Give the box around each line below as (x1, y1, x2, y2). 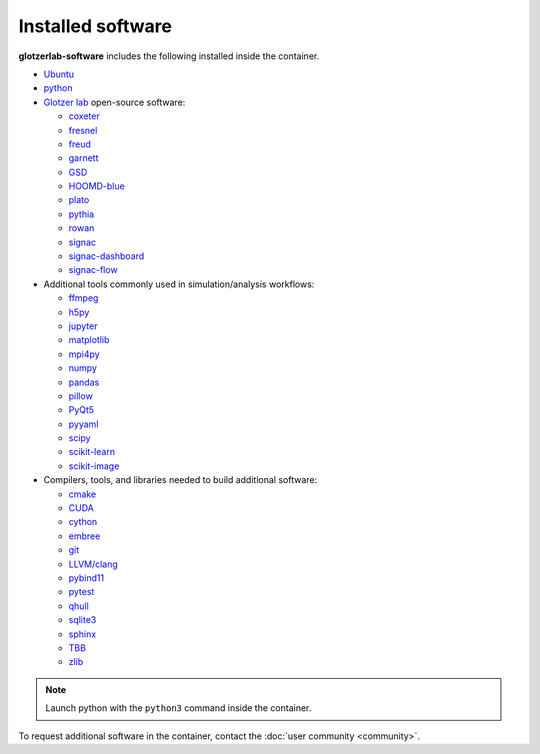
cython (68, 516, 98, 528)
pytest (68, 586, 95, 598)
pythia (68, 208, 95, 220)
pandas (68, 376, 100, 388)
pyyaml (68, 418, 99, 430)
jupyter (68, 320, 98, 332)
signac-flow (68, 264, 119, 276)
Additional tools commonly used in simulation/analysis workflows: (43, 278, 315, 290)
